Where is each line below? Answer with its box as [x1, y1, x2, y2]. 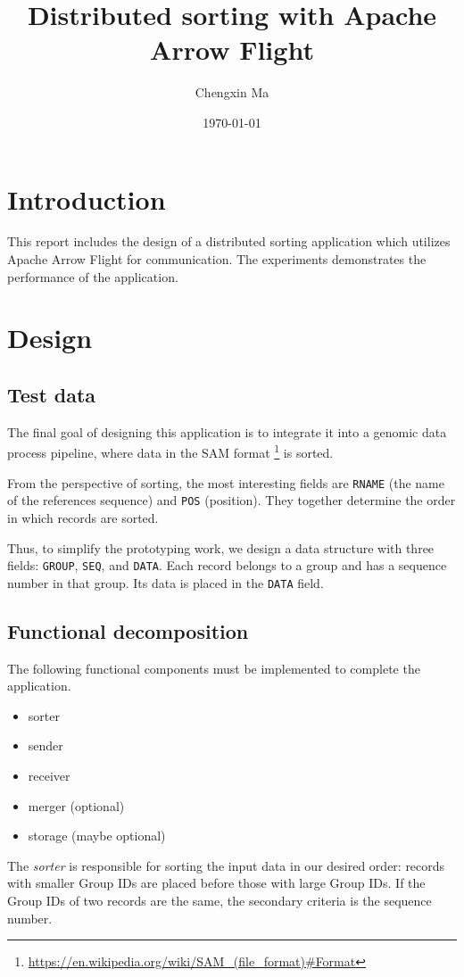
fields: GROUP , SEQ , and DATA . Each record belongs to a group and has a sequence [7, 556, 447, 575]
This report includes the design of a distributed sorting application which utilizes [7, 232, 451, 251]
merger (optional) [28, 796, 125, 815]
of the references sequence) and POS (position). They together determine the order [7, 491, 456, 509]
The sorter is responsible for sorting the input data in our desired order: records [7, 856, 445, 874]
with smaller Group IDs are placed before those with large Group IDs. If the [7, 874, 426, 892]
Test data [7, 380, 96, 408]
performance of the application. [7, 267, 178, 286]
